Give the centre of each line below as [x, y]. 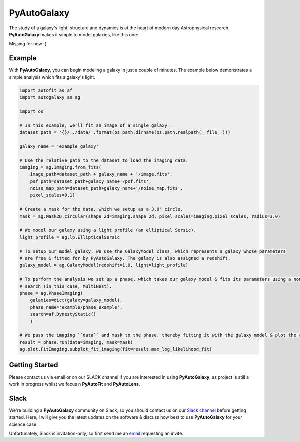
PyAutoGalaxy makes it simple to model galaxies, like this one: [74, 34]
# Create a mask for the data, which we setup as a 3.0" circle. [101, 209]
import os [32, 111]
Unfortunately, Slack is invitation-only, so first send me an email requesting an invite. [96, 434]
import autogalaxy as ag [50, 97]
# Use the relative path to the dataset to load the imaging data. [104, 160]
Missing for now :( [28, 44]
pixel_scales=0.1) [53, 195]
